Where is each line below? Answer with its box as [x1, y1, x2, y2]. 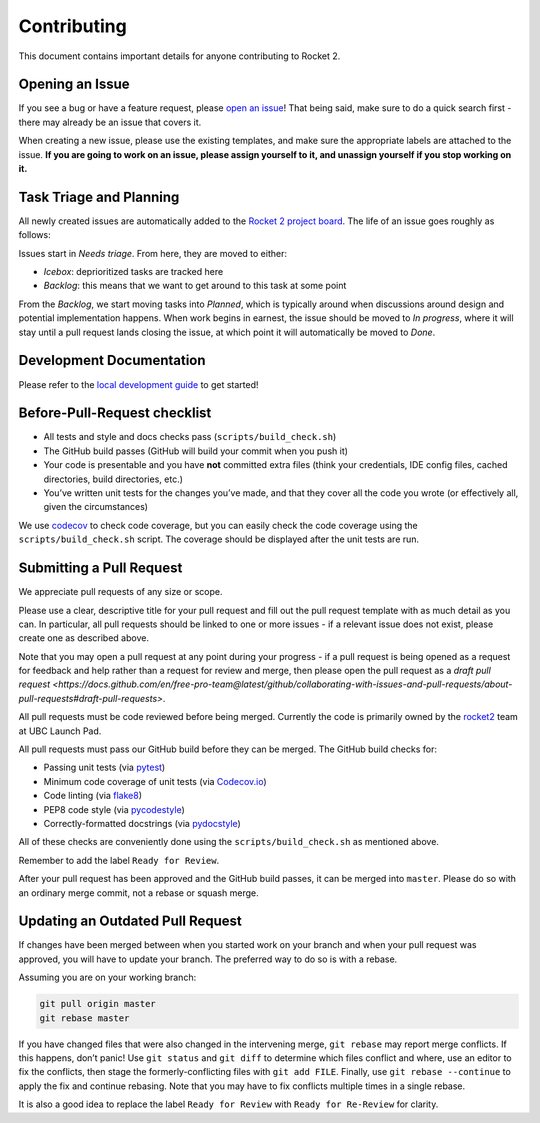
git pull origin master [39, 998, 157, 1010]
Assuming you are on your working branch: [18, 971, 197, 984]
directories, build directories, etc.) [43, 473, 184, 485]
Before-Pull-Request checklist [18, 405, 212, 422]
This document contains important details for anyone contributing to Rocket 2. [18, 50, 341, 62]
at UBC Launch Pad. [18, 725, 102, 737]
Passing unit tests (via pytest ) [43, 761, 166, 774]
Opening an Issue [18, 76, 130, 93]
